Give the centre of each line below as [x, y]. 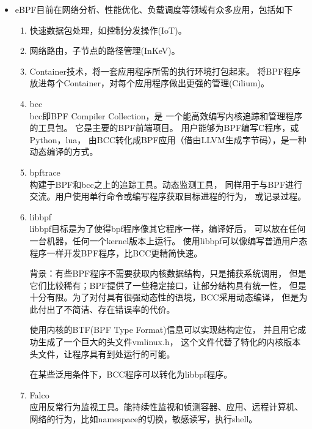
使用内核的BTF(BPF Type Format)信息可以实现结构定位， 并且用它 [164, 330]
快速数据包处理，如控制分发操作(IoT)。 [108, 30]
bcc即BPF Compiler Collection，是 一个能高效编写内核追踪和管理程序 [166, 115]
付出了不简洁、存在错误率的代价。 [107, 309]
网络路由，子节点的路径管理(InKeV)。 [105, 50]
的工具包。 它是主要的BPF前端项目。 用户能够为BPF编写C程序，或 [164, 128]
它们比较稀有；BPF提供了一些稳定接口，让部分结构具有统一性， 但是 [168, 285]
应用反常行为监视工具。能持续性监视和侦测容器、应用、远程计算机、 [166, 407]
